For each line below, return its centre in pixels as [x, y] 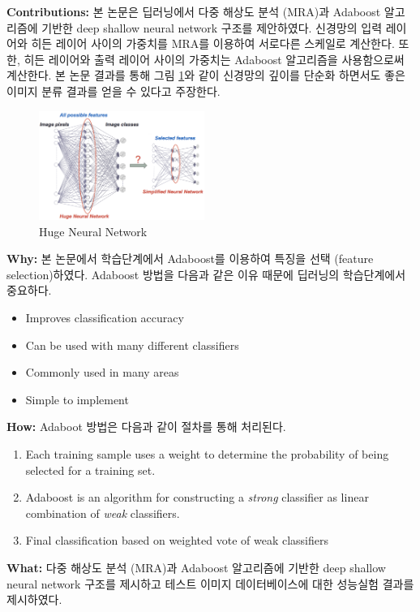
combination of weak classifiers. [103, 513]
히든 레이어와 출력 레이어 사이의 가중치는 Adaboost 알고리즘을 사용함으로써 [214, 59]
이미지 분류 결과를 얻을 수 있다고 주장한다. [114, 91]
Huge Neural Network [93, 231]
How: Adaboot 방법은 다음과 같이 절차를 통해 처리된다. [146, 427]
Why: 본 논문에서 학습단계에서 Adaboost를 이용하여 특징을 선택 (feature [190, 259]
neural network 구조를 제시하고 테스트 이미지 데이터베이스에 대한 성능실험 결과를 [210, 583]
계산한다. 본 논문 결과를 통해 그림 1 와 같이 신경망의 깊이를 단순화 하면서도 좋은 [206, 75]
